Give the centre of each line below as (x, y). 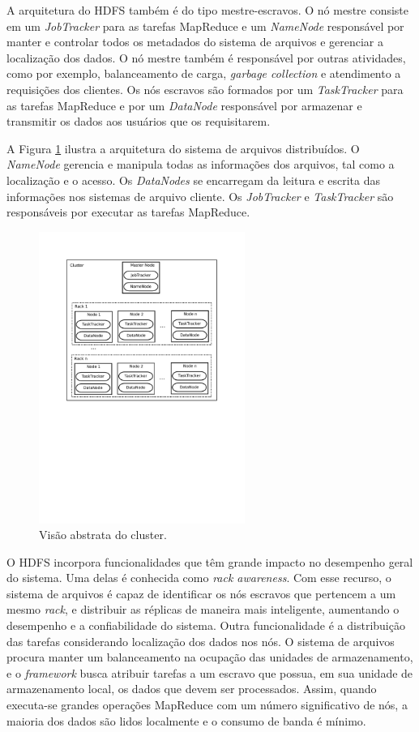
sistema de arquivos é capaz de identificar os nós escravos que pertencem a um (201, 593)
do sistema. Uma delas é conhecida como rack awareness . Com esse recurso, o (199, 578)
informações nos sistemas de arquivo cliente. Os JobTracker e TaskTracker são (200, 196)
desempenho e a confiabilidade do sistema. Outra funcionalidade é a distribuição (206, 625)
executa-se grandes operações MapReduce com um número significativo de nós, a (207, 705)
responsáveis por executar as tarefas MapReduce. (128, 212)
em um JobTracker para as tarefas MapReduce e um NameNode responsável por (205, 26)
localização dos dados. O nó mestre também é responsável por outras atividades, (206, 57)
